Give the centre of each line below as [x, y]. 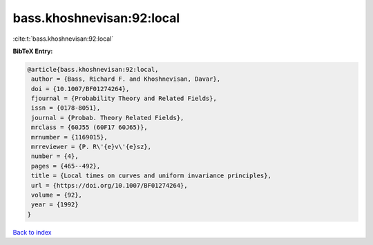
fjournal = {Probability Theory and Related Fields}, [124, 99]
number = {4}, [55, 156]
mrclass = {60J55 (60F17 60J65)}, [89, 127]
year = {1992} [55, 205]
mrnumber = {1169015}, [70, 137]
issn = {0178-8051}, [66, 108]
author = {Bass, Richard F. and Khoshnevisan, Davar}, [126, 79]
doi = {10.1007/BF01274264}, [80, 89]
